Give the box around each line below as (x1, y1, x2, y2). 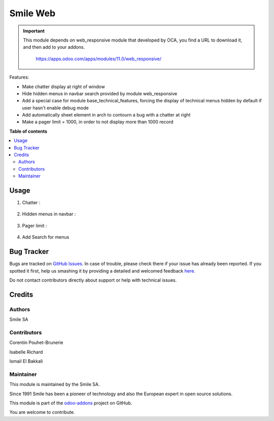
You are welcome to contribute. (9, 409, 75, 415)
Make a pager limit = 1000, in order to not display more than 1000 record (22, 119, 174, 125)
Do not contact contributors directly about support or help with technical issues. (9, 277, 177, 283)
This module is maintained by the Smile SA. (9, 381, 100, 388)
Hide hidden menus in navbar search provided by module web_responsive (22, 90, 178, 96)
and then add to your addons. (23, 44, 85, 50)
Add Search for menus (22, 234, 70, 240)
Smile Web (9, 8, 56, 19)
